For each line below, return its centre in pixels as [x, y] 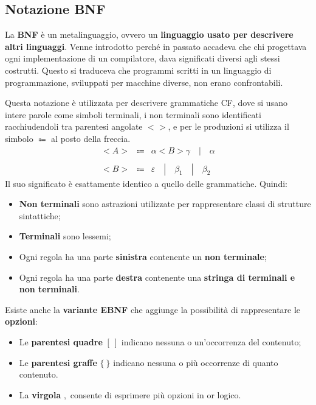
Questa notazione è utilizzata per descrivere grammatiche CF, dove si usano [146, 103]
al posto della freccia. [91, 138]
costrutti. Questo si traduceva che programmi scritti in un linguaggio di [138, 70]
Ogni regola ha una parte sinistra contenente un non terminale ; [143, 257]
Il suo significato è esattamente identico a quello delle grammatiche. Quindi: [146, 183]
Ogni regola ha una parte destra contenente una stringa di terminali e [157, 277]
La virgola [40, 394]
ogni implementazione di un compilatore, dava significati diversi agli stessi [143, 58]
